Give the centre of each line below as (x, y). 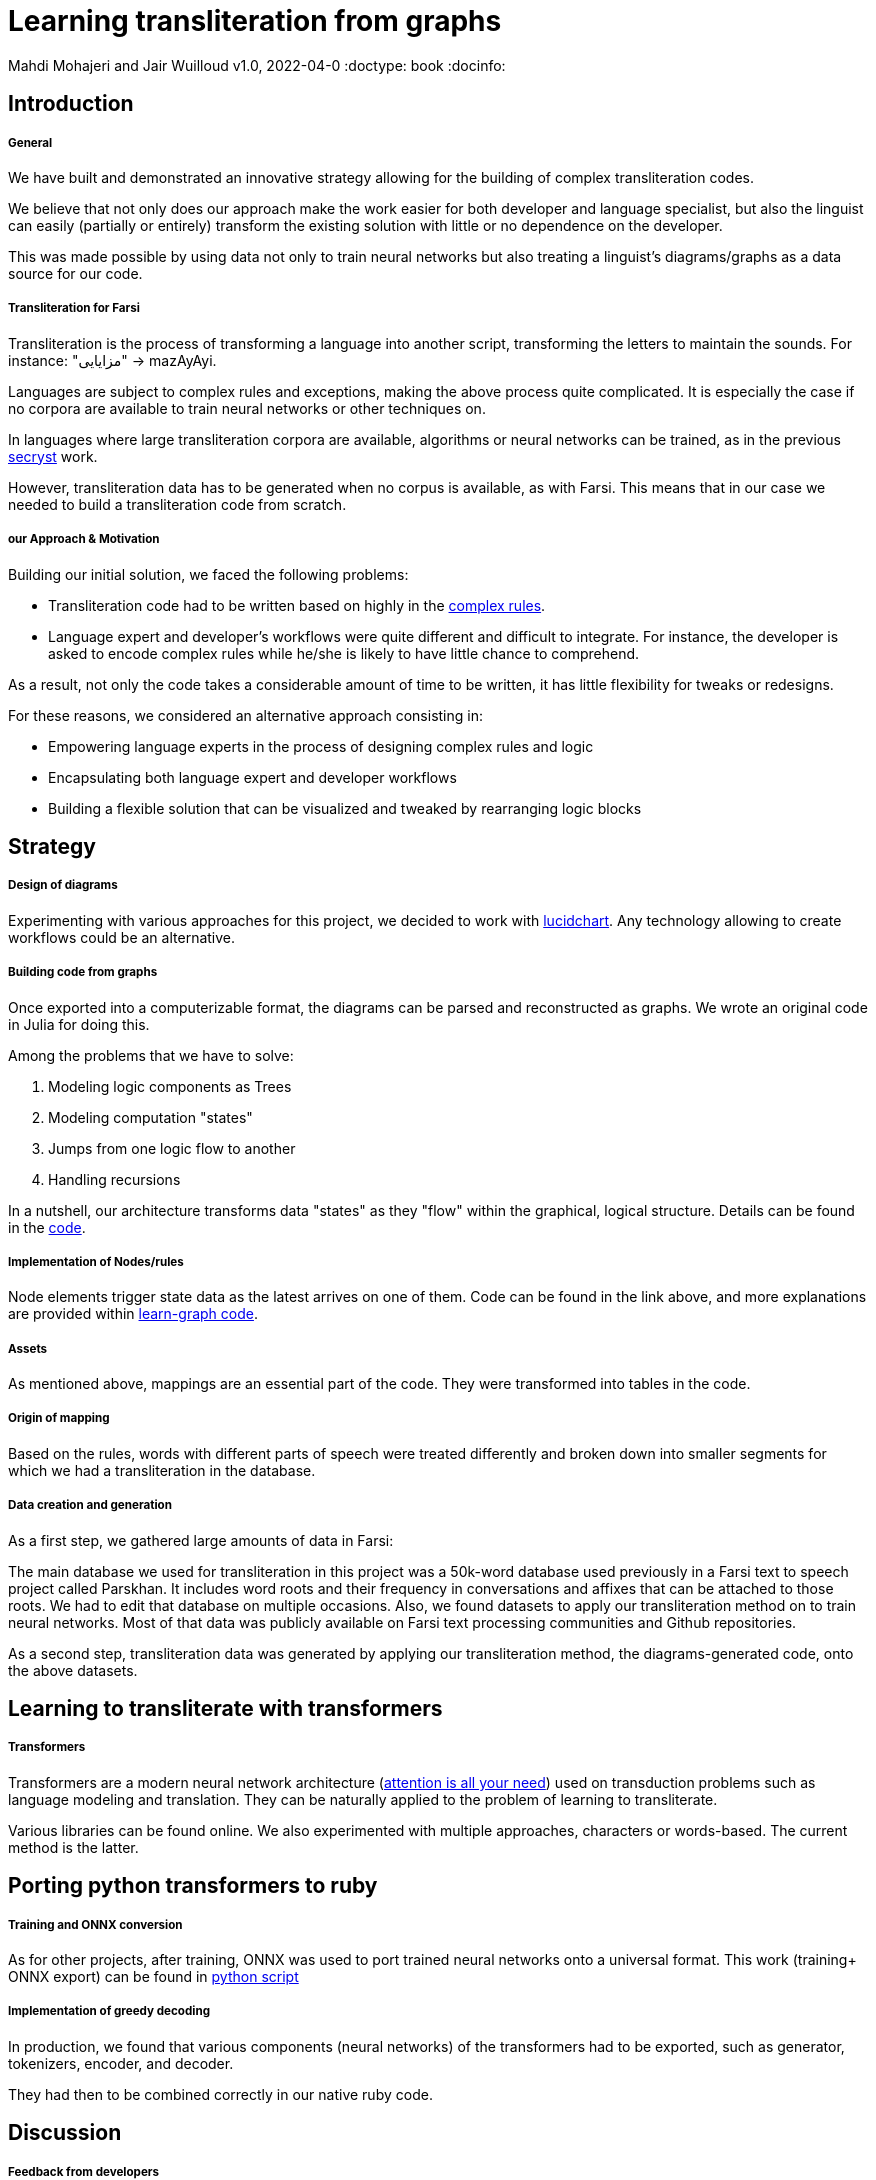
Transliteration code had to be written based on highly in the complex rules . (297, 605)
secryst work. (53, 456)
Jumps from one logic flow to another (172, 1148)
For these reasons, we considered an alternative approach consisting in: (245, 715)
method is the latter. (73, 1847)
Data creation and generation (90, 1505)
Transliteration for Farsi (74, 308)
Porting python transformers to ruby (193, 1886)
